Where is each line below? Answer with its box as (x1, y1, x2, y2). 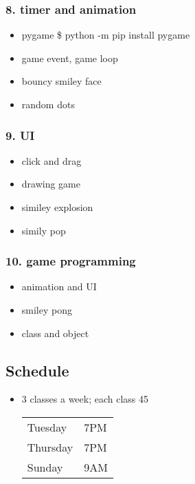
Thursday (27, 438, 73, 455)
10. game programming (5, 252, 136, 270)
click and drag (21, 153, 82, 168)
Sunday (27, 458, 63, 475)
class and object (21, 325, 89, 340)
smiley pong (21, 303, 72, 316)
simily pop (21, 223, 66, 237)
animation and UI (21, 279, 97, 294)
